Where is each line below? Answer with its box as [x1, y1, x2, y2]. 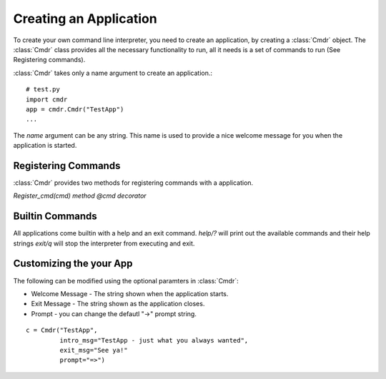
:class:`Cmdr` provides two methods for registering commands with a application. [13, 178, 254, 187]
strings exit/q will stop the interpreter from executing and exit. [13, 239, 195, 248]
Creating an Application [13, 11, 157, 26]
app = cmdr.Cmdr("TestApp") [26, 105, 124, 113]
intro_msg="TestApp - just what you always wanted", [59, 336, 249, 344]
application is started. [13, 141, 77, 150]
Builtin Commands [13, 211, 98, 223]
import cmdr [26, 95, 68, 103]
